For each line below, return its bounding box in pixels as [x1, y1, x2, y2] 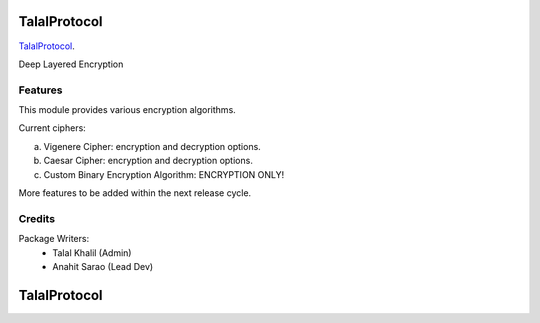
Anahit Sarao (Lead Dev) [52, 260, 154, 272]
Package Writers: [18, 233, 90, 245]
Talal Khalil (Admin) [52, 246, 132, 259]
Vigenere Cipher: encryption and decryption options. [43, 140, 262, 152]
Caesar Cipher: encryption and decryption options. [43, 155, 254, 167]
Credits [18, 211, 55, 225]
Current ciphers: [18, 122, 87, 134]
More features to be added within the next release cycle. [18, 187, 252, 199]
